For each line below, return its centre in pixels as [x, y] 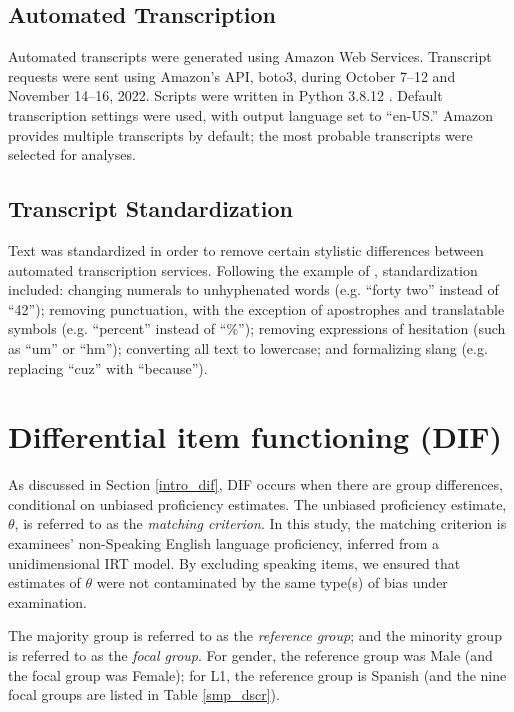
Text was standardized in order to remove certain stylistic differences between [246, 249]
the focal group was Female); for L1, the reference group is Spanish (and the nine [257, 674]
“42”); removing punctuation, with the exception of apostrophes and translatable [256, 308]
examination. [47, 601]
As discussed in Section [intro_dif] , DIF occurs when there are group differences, [255, 484]
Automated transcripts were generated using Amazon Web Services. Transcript [250, 56]
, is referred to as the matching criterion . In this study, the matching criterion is [260, 523]
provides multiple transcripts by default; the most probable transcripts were [240, 134]
